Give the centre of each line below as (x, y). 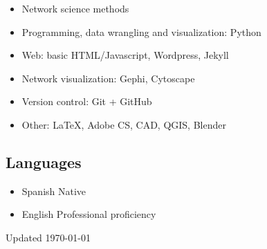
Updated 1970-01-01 (48, 237)
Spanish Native (54, 191)
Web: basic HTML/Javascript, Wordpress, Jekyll (125, 55)
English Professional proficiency (89, 214)
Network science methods (75, 8)
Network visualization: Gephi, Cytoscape (108, 78)
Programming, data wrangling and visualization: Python (141, 31)
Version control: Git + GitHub (87, 101)
